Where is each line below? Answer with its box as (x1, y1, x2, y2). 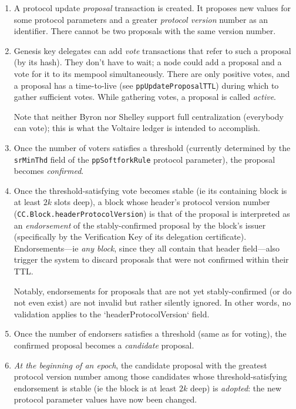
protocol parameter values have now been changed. (14, 393, 197, 405)
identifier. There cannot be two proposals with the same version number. (14, 25, 276, 37)
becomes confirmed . (14, 165, 84, 177)
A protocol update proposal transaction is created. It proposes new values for (14, 2, 291, 14)
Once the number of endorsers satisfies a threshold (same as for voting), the (14, 327, 287, 340)
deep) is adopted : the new (190, 381, 282, 394)
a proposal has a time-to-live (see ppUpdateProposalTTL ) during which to (14, 79, 279, 91)
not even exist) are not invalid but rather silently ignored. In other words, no (14, 296, 291, 309)
